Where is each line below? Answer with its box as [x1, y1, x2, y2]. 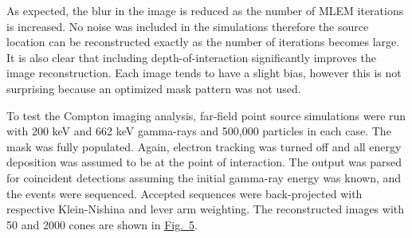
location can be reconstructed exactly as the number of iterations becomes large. [6, 33, 400, 50]
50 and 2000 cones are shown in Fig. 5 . [6, 216, 198, 232]
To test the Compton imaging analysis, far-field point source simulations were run [6, 107, 406, 123]
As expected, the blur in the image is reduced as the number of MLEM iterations [6, 2, 404, 18]
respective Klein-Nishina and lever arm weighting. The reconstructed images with [6, 201, 405, 217]
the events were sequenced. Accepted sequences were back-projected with [6, 185, 363, 201]
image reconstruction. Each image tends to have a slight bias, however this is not [6, 64, 402, 81]
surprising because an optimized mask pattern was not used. [6, 80, 301, 96]
